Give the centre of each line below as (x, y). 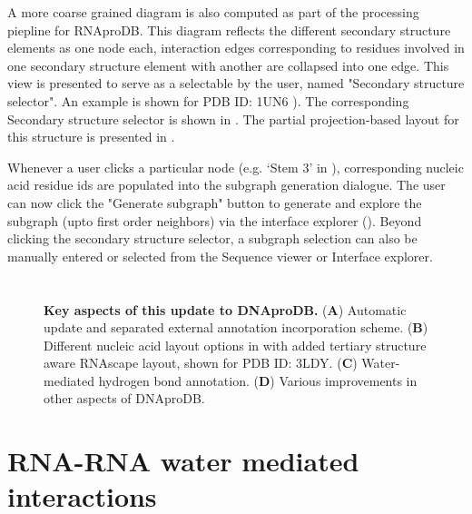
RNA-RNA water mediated (183, 461)
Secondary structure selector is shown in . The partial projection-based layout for (233, 119)
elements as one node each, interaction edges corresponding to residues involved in (236, 48)
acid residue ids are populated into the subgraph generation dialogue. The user (226, 185)
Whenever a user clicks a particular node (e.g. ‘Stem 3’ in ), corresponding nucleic (236, 167)
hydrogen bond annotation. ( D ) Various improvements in (258, 380)
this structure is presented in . (91, 137)
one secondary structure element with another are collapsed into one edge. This (228, 65)
